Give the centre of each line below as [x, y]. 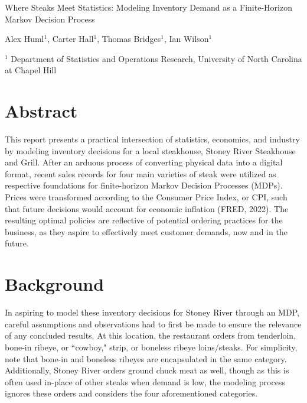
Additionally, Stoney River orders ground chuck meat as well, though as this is [147, 370]
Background [55, 284]
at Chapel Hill [31, 70]
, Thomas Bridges [129, 39]
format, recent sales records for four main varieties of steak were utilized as [141, 173]
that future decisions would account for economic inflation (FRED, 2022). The [147, 208]
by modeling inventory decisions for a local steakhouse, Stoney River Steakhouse [150, 150]
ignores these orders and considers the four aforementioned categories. [131, 393]
